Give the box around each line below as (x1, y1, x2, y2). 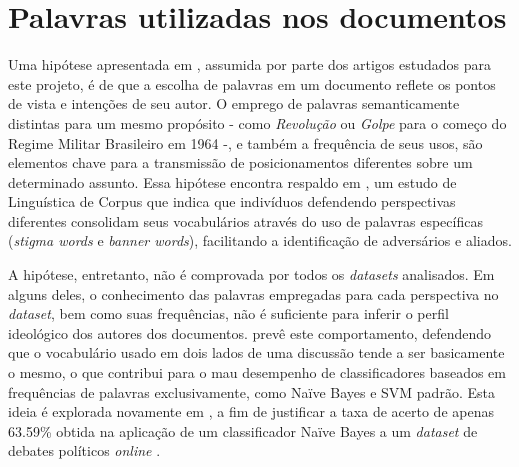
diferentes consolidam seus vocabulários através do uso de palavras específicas (8, 210, 483, 231)
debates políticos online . (8, 440, 161, 461)
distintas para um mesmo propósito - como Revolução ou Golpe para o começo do (8, 112, 507, 133)
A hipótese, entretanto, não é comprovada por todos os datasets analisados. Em (8, 264, 495, 285)
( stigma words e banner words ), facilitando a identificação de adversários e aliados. (8, 230, 512, 251)
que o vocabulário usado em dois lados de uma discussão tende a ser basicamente (8, 342, 505, 363)
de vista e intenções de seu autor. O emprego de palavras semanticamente (8, 93, 460, 114)
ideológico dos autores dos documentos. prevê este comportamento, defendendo (8, 322, 492, 343)
